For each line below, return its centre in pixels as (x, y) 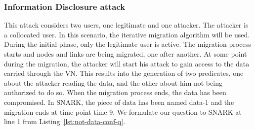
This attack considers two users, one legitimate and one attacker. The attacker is (126, 25)
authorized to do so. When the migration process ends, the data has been (115, 92)
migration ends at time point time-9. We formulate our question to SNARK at (123, 112)
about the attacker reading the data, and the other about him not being (113, 82)
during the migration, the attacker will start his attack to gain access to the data (127, 63)
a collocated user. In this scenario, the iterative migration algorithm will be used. (127, 34)
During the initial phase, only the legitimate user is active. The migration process (127, 44)
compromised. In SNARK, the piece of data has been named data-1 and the (119, 102)
